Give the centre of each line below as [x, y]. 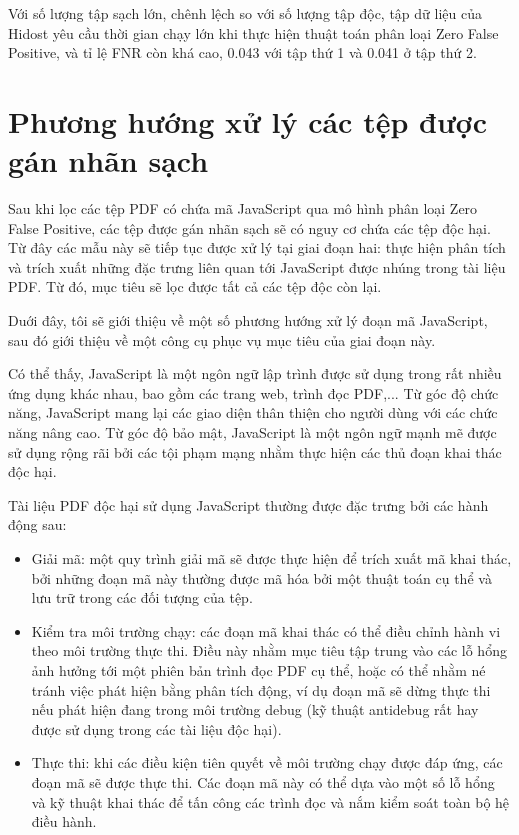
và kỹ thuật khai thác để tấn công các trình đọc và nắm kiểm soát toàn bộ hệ [270, 801]
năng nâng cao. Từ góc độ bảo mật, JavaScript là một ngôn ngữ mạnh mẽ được [252, 432]
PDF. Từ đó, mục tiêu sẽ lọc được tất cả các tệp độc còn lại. [195, 286]
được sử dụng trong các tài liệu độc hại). [156, 728]
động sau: [37, 524]
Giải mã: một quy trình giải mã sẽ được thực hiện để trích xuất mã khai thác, [271, 558]
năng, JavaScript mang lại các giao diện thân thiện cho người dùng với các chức [253, 412]
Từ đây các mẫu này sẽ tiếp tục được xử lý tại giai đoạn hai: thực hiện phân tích [257, 247]
